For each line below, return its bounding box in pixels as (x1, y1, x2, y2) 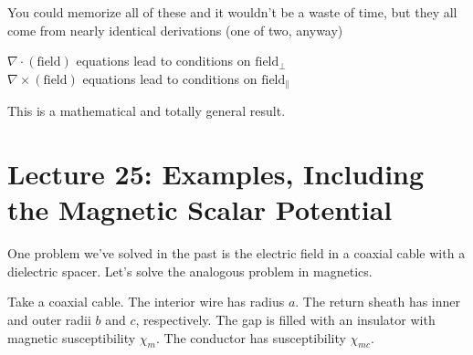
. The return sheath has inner (295, 292, 461, 311)
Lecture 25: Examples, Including (7, 155, 425, 193)
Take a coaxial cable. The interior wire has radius (7, 292, 285, 311)
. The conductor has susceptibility (155, 328, 346, 347)
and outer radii (7, 309, 91, 329)
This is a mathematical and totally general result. (7, 101, 286, 120)
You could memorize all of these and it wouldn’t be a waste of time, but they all (7, 3, 457, 21)
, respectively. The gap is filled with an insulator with (135, 309, 436, 329)
